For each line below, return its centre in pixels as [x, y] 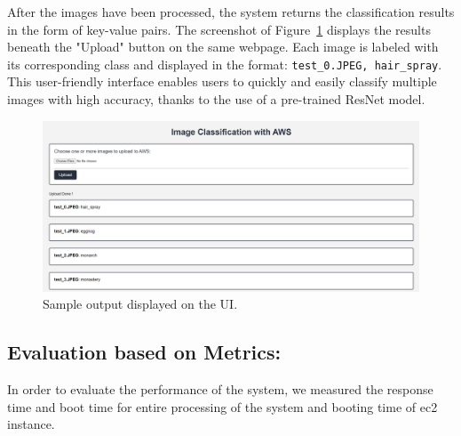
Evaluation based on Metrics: [144, 352]
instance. [31, 424]
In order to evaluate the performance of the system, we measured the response [220, 389]
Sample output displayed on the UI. [140, 304]
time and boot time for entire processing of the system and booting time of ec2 [223, 406]
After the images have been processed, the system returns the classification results [231, 12]
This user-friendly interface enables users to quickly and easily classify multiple [222, 81]
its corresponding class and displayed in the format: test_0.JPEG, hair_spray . [225, 64]
